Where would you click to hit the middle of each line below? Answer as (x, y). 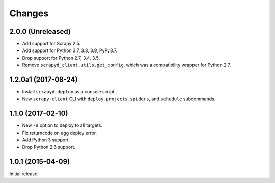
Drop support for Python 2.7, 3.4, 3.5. (61, 58)
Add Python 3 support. (46, 140)
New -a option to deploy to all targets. (62, 125)
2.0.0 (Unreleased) (40, 31)
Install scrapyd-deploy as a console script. (69, 92)
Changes (29, 13)
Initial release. (24, 174)
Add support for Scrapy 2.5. (51, 44)
